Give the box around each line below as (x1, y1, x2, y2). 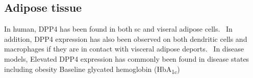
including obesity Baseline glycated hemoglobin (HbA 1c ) (4, 63, 180, 75)
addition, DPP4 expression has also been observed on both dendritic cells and (4, 33, 247, 44)
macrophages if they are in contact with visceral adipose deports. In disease (4, 43, 244, 54)
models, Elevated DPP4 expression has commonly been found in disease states (4, 53, 249, 64)
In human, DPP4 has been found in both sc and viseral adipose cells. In (4, 23, 233, 34)
